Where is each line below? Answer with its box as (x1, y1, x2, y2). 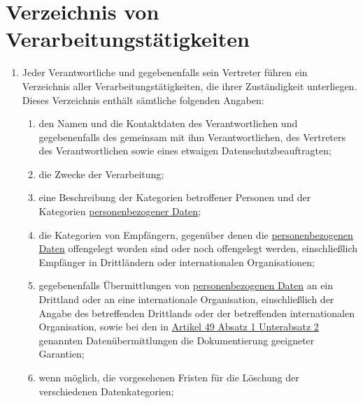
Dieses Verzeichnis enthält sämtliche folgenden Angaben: (22, 92, 264, 107)
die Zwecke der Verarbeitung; (38, 166, 164, 181)
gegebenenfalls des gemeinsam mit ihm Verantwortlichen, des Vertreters (38, 129, 346, 144)
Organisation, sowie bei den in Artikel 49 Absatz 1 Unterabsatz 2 (38, 319, 319, 334)
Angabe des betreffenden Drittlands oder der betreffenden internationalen (38, 305, 355, 320)
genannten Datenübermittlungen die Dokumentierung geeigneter (38, 332, 315, 347)
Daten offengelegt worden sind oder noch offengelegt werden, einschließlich (38, 241, 358, 256)
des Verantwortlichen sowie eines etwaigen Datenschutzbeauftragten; (38, 143, 332, 158)
